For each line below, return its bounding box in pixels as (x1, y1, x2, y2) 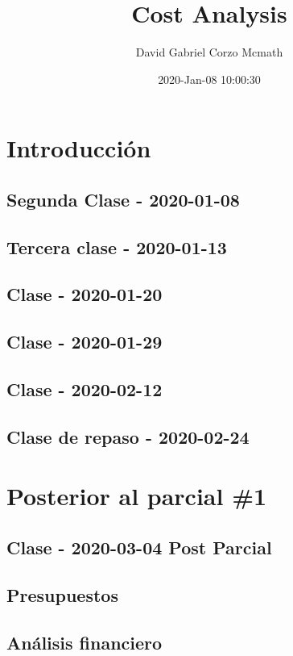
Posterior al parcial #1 (6, 479, 267, 512)
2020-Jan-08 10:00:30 (158, 70, 261, 87)
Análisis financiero (6, 629, 163, 654)
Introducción (6, 132, 151, 165)
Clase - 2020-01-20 (6, 282, 163, 307)
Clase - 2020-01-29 (6, 329, 163, 354)
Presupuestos (6, 582, 118, 607)
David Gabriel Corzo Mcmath (135, 44, 283, 61)
